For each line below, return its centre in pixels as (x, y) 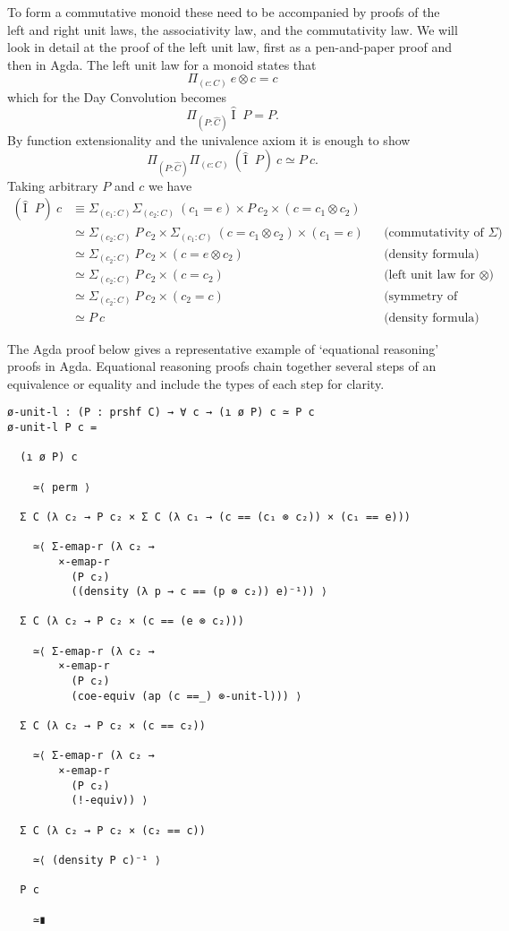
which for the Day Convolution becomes (117, 96)
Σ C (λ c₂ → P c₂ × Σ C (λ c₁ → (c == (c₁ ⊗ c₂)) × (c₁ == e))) (216, 517)
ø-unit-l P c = (52, 427)
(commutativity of (434, 233)
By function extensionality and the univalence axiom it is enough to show (209, 139)
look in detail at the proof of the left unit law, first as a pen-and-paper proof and (229, 47)
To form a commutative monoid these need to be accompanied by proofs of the (224, 12)
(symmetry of (421, 296)
